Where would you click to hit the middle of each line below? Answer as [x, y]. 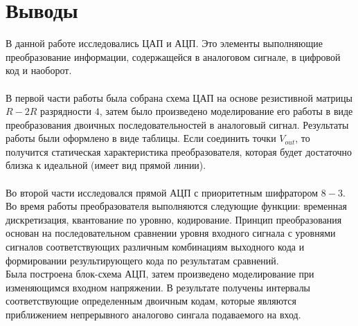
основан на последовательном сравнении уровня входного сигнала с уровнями [171, 233]
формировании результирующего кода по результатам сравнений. [142, 260]
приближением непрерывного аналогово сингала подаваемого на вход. [153, 314]
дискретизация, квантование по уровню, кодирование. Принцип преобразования [174, 219]
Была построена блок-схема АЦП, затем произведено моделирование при [160, 274]
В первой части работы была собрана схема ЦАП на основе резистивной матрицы [179, 97]
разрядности [66, 111]
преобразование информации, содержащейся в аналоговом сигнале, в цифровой [173, 56]
